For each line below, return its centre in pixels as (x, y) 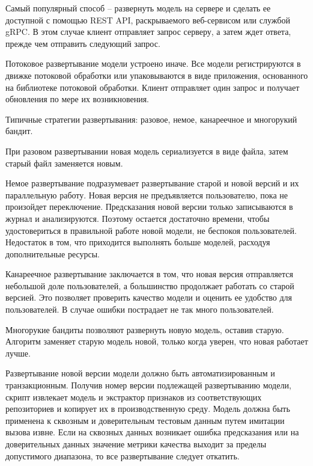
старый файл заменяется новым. (64, 163)
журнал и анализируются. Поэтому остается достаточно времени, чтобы (138, 218)
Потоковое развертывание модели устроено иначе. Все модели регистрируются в (153, 63)
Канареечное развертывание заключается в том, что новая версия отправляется (150, 274)
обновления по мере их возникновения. (77, 99)
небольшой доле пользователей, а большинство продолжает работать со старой (150, 285)
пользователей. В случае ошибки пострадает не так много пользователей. (140, 309)
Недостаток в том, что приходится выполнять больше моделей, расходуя (138, 242)
